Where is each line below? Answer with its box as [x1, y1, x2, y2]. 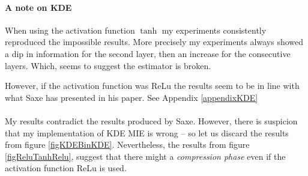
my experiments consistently [162, 23, 267, 36]
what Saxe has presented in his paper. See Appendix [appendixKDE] [5, 91, 258, 103]
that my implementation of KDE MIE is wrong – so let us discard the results [5, 126, 289, 139]
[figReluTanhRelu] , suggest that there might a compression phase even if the [5, 150, 286, 162]
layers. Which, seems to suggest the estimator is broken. [5, 59, 211, 71]
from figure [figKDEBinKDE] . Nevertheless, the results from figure [5, 138, 250, 151]
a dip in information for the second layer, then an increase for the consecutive [5, 47, 291, 59]
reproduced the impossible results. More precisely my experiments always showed [5, 35, 304, 48]
